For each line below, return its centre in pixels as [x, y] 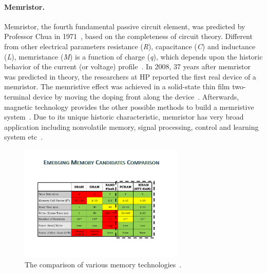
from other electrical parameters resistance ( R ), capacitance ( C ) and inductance [130, 46]
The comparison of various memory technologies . [103, 264]
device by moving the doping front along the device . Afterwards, [136, 96]
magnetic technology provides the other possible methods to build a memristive [129, 106]
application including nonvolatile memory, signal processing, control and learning [131, 126]
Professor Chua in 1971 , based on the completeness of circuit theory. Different [128, 36]
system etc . [24, 137]
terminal [17, 96]
